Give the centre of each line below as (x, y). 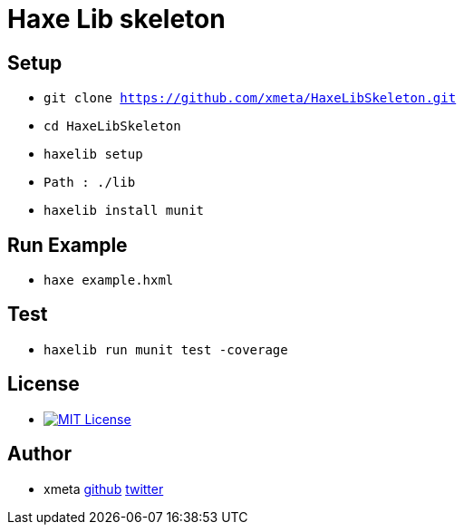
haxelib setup (93, 155)
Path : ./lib (90, 183)
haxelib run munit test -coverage (166, 349)
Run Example (68, 245)
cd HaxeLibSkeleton (112, 126)
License (43, 384)
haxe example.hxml (109, 281)
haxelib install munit (124, 211)
